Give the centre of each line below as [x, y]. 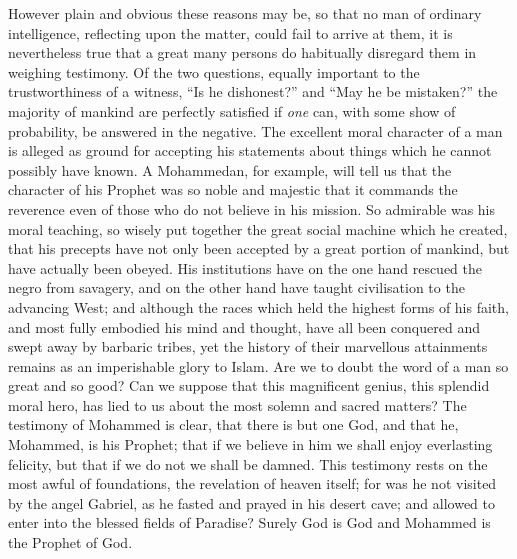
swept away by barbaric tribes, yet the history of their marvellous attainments [248, 346]
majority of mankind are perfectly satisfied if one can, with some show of [232, 110]
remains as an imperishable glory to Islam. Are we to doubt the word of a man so [258, 365]
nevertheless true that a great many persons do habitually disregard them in [242, 52]
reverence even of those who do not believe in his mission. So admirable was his [252, 208]
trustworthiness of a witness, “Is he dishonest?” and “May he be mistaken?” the [253, 91]
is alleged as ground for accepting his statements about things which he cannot [250, 150]
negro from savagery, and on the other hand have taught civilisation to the [236, 287]
